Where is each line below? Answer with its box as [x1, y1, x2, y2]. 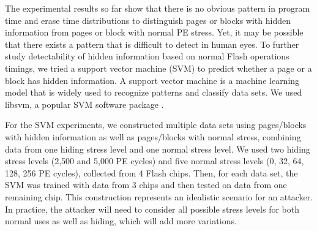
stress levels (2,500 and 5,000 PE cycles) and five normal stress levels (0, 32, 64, [5, 154, 304, 167]
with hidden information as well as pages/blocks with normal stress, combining [5, 130, 301, 143]
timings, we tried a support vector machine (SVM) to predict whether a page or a [5, 61, 312, 74]
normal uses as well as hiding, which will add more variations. [5, 214, 237, 227]
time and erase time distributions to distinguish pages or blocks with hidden [5, 13, 291, 26]
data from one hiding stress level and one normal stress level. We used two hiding [5, 142, 310, 155]
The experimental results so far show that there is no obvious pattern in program [5, 2, 310, 14]
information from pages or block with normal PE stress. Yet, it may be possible [5, 26, 304, 39]
